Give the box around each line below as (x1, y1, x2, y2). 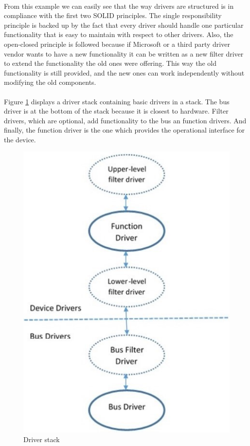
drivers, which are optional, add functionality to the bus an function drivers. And (4, 115, 247, 125)
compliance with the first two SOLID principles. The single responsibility (4, 10, 222, 20)
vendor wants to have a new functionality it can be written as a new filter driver (4, 48, 244, 58)
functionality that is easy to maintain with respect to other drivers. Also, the (4, 29, 233, 39)
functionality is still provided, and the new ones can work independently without (4, 67, 245, 78)
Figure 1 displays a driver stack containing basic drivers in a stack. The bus (4, 96, 230, 106)
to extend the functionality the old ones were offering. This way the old (4, 58, 216, 68)
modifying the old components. (4, 77, 96, 87)
